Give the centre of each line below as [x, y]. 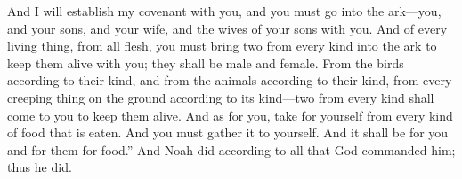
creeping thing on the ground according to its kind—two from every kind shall [221, 97]
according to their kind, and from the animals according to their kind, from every [230, 80]
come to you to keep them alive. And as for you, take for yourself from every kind [230, 115]
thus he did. [40, 167]
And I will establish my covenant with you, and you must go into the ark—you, [224, 11]
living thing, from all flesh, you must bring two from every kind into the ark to [222, 46]
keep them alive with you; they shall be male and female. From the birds [206, 62]
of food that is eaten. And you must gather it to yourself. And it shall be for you [228, 132]
